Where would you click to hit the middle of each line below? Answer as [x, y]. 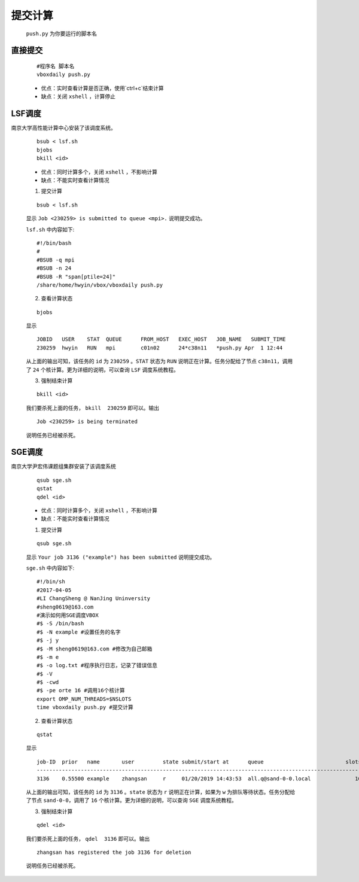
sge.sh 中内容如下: [50, 568]
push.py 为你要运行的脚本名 [61, 34]
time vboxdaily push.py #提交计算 [85, 707]
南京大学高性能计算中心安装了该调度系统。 [63, 128]
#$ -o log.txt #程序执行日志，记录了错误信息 [97, 665]
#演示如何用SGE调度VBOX [68, 615]
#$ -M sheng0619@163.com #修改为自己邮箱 [95, 649]
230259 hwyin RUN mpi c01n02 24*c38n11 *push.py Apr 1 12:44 [160, 348]
